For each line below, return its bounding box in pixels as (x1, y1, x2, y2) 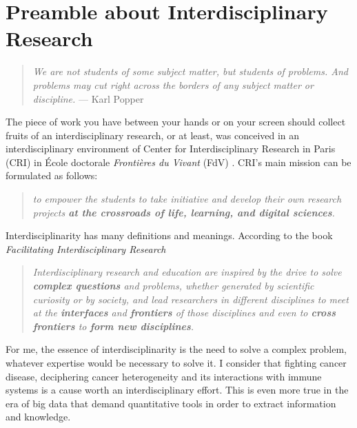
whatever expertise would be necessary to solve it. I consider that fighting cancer (6, 356, 347, 369)
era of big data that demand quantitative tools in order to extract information (6, 396, 336, 410)
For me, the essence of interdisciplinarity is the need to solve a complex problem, (6, 342, 347, 356)
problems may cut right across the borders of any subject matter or (32, 77, 314, 92)
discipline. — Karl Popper (32, 91, 144, 105)
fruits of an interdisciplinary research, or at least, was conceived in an (6, 128, 300, 142)
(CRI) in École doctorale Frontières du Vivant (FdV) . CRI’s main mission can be (6, 154, 351, 169)
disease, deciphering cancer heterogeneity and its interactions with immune (6, 369, 322, 383)
